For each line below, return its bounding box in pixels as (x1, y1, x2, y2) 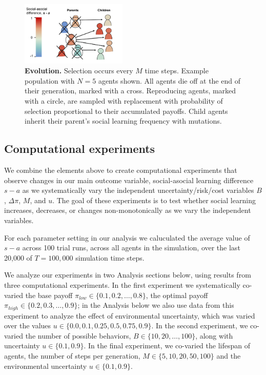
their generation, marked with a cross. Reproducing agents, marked (25, 85, 236, 96)
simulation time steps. (75, 252, 145, 263)
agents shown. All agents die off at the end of (98, 75, 240, 86)
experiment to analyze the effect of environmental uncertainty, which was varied (4, 310, 255, 321)
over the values (4, 320, 51, 331)
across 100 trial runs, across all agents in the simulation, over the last (22, 242, 240, 253)
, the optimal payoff (146, 289, 208, 300)
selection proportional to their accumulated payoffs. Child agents (25, 105, 228, 116)
